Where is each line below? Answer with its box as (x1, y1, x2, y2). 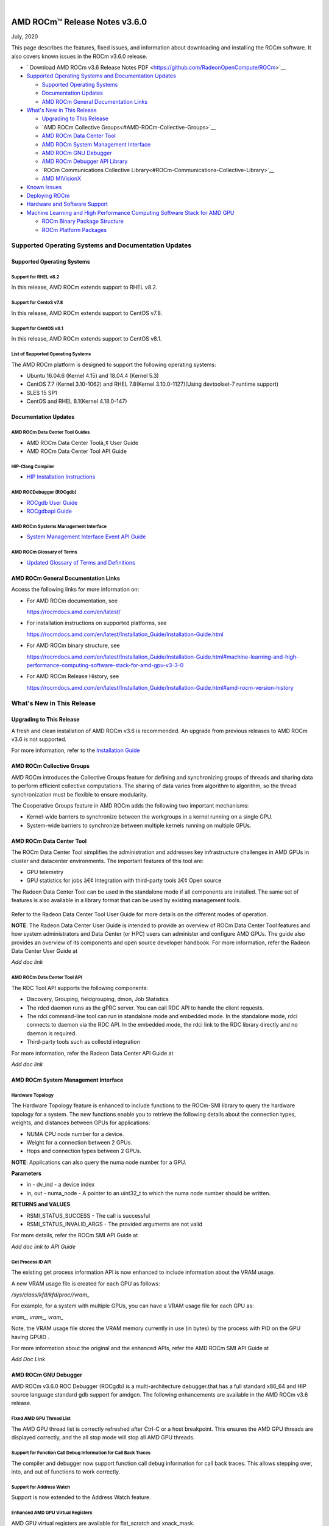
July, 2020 (11, 32, 38, 40)
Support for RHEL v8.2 (11, 273, 60, 280)
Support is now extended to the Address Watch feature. (11, 1494, 152, 1501)
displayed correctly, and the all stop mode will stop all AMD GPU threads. (11, 1434, 195, 1441)
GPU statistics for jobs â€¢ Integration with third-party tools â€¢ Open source (26, 877, 222, 884)
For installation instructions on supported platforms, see (26, 620, 167, 627)
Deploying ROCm (26, 192, 70, 199)
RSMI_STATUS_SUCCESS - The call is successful (26, 1212, 150, 1219)
